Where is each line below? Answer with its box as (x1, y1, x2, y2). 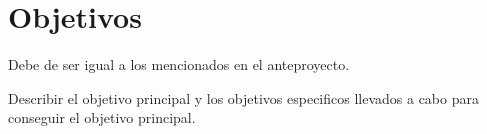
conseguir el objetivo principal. (8, 107, 196, 128)
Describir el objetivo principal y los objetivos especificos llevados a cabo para (8, 87, 479, 108)
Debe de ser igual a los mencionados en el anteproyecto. (8, 54, 350, 75)
